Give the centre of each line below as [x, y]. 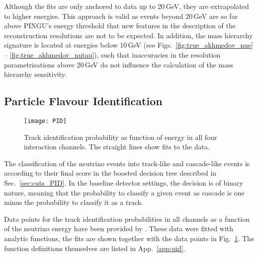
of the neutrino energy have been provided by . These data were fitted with [119, 228]
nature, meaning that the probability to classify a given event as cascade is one [124, 192]
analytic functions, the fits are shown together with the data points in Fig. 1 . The [129, 238]
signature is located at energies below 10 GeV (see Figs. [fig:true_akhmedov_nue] [129, 45]
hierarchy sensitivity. [35, 74]
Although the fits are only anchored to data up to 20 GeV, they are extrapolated [127, 6]
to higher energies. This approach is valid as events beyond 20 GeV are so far [121, 16]
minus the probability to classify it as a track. [74, 202]
